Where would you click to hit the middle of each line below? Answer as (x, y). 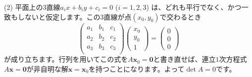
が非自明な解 (47, 68)
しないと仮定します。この (59, 16)
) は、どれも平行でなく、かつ (194, 7)
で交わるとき (180, 16)
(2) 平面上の (24, 7)
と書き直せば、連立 (184, 59)
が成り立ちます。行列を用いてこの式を (66, 59)
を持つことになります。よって (137, 68)
